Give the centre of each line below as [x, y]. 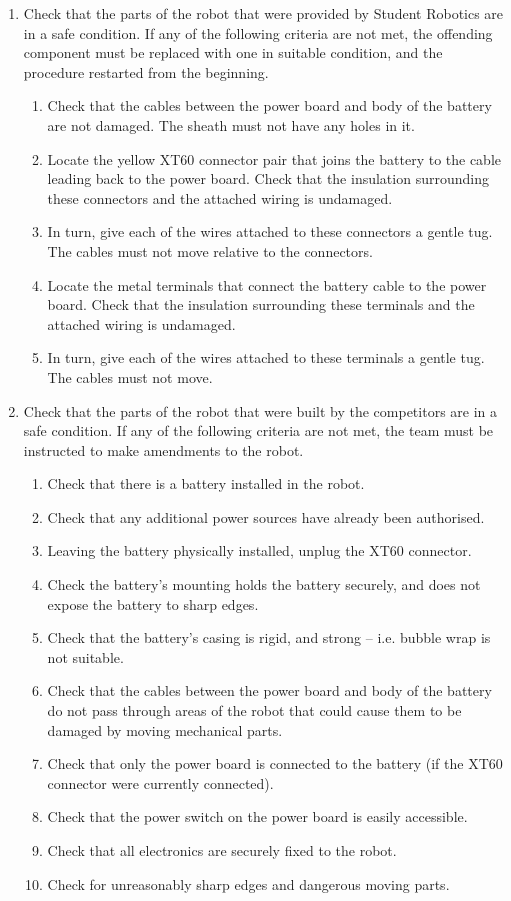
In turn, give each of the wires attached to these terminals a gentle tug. [266, 357]
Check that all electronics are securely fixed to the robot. [222, 850]
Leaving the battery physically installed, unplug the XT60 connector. [259, 550]
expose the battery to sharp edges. [153, 603]
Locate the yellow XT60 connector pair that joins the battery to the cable [274, 158]
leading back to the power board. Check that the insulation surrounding [268, 178]
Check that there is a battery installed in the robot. [206, 483]
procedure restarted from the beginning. [146, 71]
